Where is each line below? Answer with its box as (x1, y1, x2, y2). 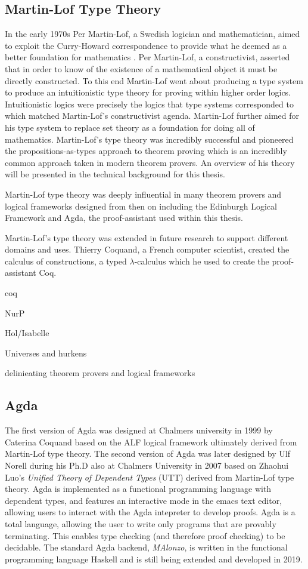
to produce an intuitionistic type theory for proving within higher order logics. (5, 86, 291, 99)
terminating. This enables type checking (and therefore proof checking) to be (5, 529, 285, 542)
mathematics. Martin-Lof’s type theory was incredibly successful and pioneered (5, 133, 294, 145)
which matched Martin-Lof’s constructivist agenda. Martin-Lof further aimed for (5, 109, 300, 122)
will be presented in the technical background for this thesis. (5, 168, 225, 180)
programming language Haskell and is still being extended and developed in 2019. (5, 552, 303, 565)
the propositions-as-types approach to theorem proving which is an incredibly (5, 144, 287, 157)
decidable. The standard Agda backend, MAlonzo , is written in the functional (5, 541, 288, 553)
